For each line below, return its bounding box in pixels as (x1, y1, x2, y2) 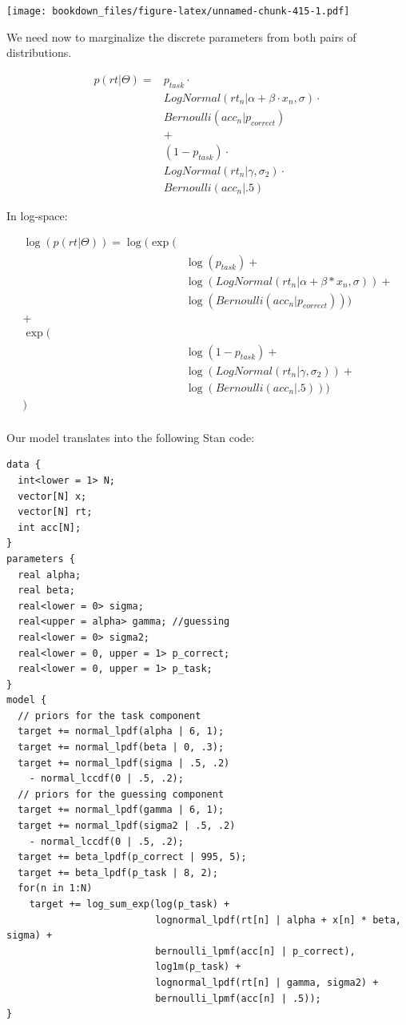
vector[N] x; (18, 490, 87, 502)
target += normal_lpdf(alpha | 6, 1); (18, 726, 225, 738)
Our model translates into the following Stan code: (6, 428, 255, 445)
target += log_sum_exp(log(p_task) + (29, 898, 230, 910)
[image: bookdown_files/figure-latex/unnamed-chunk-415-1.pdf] (6, 6, 350, 17)
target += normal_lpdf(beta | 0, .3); (18, 742, 225, 754)
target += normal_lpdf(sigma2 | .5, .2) (18, 820, 236, 832)
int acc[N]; (18, 521, 82, 533)
